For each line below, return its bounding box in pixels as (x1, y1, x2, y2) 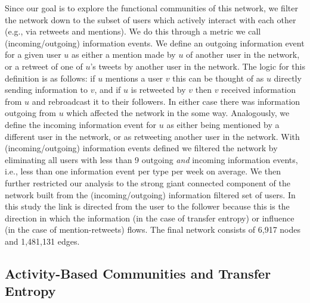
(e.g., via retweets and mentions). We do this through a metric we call (5, 25, 261, 38)
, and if (94, 83, 121, 96)
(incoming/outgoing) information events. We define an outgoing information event (5, 36, 305, 49)
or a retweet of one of (5, 60, 83, 72)
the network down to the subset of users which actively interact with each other (5, 13, 296, 26)
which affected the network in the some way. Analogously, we (66, 107, 290, 119)
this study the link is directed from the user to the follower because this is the (5, 200, 290, 213)
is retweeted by (131, 83, 186, 96)
